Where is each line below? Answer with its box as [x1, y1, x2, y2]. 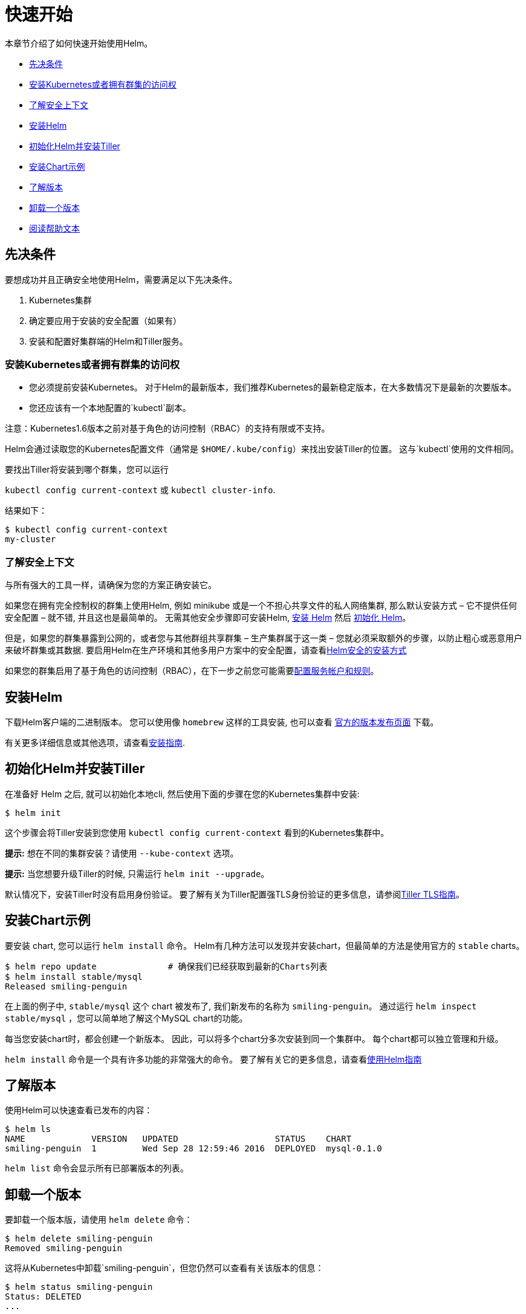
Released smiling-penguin [5, 981, 128, 991]
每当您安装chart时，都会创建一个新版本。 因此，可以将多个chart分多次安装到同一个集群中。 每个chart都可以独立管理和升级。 [5, 1033, 504, 1044]
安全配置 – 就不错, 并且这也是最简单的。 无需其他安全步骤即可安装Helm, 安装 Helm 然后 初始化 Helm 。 [5, 612, 411, 623]
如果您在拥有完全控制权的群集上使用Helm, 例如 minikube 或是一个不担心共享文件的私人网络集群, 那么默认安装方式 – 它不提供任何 [5, 600, 517, 611]
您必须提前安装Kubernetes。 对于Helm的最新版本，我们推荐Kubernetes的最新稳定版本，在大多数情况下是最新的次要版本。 [29, 382, 516, 393]
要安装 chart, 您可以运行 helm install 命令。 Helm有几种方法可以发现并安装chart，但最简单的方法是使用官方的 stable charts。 [5, 940, 525, 951]
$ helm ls [5, 1124, 51, 1134]
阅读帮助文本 [29, 222, 80, 233]
